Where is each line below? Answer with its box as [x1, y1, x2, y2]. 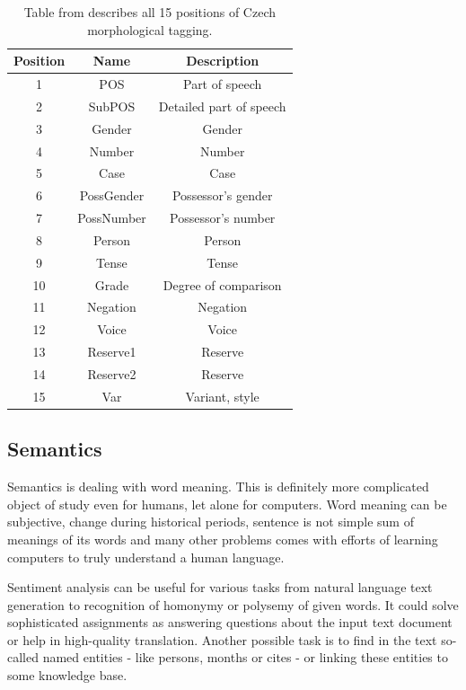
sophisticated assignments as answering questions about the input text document [7, 613, 453, 632]
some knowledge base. [7, 666, 127, 685]
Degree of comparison [163, 275, 282, 294]
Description [186, 51, 259, 70]
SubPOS [88, 96, 136, 115]
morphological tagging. [87, 20, 213, 39]
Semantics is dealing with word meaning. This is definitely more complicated [7, 477, 429, 496]
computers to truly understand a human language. [7, 547, 285, 566]
